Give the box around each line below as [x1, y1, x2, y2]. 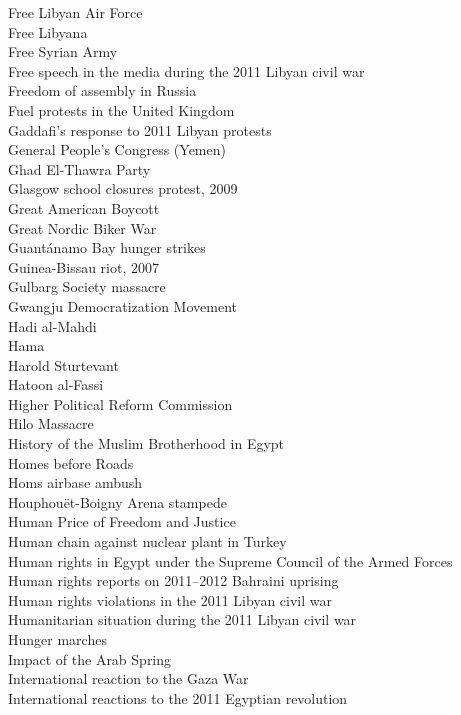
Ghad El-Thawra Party [8, 158, 151, 179]
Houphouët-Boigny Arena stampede [8, 491, 227, 512]
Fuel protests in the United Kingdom [8, 99, 235, 120]
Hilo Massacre [8, 413, 94, 434]
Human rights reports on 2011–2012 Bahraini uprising [8, 570, 339, 591]
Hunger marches [8, 629, 107, 649]
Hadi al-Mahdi [8, 315, 97, 336]
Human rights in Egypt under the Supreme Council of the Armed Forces [8, 550, 453, 571]
